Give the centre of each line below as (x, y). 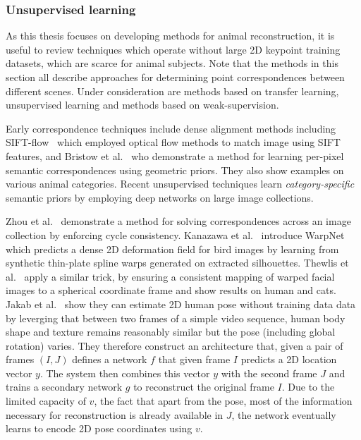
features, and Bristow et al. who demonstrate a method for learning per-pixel (175, 155)
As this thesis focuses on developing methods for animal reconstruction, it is (170, 36)
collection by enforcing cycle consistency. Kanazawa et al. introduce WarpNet (175, 234)
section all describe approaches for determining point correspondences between (175, 77)
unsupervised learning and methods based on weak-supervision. (142, 105)
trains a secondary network (64, 387)
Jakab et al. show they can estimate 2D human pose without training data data (181, 304)
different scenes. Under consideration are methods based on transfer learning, (172, 91)
